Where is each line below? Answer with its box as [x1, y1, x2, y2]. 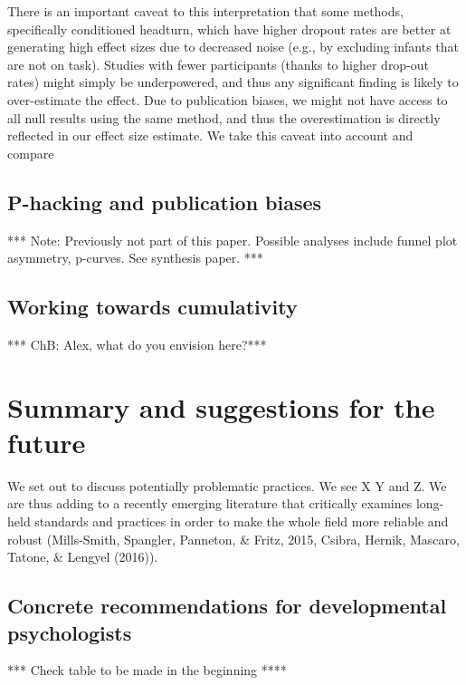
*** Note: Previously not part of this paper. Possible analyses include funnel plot [7, 230, 458, 249]
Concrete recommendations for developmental [7, 592, 447, 620]
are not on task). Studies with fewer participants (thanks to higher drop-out [7, 54, 430, 73]
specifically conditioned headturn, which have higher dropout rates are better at [7, 19, 452, 38]
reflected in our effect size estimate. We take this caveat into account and [7, 126, 414, 145]
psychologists [7, 618, 132, 646]
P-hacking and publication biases [7, 188, 322, 216]
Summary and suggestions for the [7, 388, 435, 425]
